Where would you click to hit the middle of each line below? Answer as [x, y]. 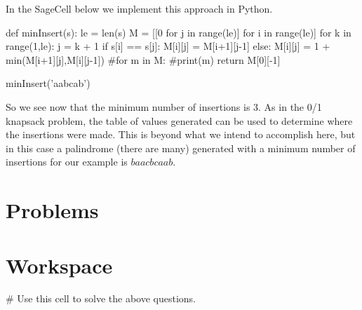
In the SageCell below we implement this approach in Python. [139, 8]
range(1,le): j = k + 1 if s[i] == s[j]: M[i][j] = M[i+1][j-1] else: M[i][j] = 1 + [168, 46]
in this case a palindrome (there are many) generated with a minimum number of [181, 148]
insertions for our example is [67, 162]
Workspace [59, 265]
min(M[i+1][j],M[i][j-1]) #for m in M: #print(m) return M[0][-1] [143, 59]
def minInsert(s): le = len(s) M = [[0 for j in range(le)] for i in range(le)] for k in [179, 32]
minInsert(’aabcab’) [48, 83]
